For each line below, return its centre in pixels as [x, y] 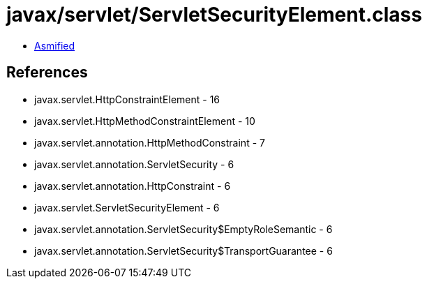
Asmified [55, 45]
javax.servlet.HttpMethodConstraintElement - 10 [145, 121]
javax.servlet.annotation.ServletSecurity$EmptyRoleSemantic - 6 [183, 229]
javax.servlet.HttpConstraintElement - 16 [127, 99]
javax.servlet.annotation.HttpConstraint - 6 [133, 186]
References [47, 73]
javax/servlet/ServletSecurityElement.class [214, 15]
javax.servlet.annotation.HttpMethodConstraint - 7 [150, 142]
